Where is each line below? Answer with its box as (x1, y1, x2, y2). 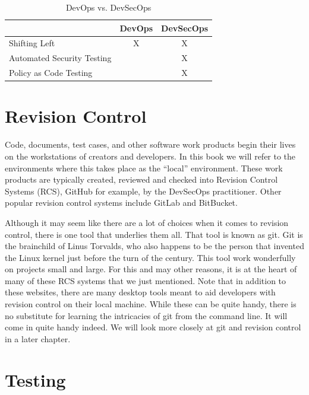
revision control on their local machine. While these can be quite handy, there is (5, 298, 297, 310)
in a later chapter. (5, 332, 71, 345)
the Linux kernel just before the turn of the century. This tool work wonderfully (5, 251, 296, 263)
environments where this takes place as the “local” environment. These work (5, 161, 283, 174)
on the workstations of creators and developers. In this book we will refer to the (5, 149, 296, 162)
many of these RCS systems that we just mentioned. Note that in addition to (5, 274, 286, 286)
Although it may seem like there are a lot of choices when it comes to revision (5, 216, 289, 228)
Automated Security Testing (9, 52, 112, 64)
